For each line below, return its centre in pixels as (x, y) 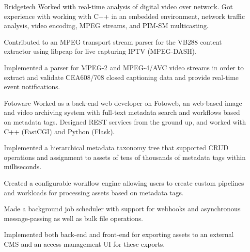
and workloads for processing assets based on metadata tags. (94, 192)
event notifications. (32, 87)
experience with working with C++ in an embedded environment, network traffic (125, 16)
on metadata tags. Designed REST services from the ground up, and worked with (125, 121)
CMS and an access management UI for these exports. (85, 244)
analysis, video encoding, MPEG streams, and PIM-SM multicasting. (106, 25)
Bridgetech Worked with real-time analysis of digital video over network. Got (118, 6)
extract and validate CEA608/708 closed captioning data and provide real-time (121, 77)
